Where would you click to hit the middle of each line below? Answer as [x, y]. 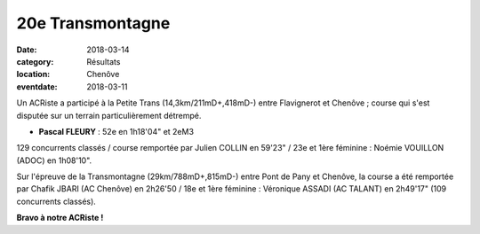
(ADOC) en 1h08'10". [54, 160]
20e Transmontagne [93, 23]
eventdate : [37, 86]
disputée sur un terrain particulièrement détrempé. [109, 115]
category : [35, 61]
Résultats [104, 61]
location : [33, 74]
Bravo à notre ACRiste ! [60, 218]
